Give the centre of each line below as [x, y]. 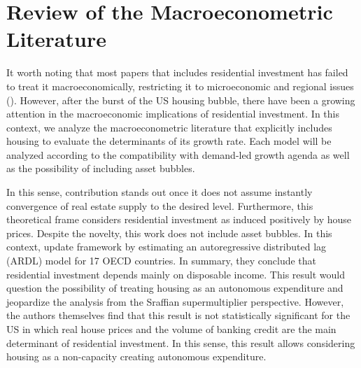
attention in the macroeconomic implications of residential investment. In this [173, 114]
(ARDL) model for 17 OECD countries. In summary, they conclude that [162, 261]
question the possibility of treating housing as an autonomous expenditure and [175, 288]
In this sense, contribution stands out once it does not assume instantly [160, 192]
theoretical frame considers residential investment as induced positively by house [179, 219]
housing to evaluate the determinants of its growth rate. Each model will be [169, 141]
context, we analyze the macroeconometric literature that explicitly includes [169, 127]
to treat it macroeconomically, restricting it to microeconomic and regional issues [180, 86]
